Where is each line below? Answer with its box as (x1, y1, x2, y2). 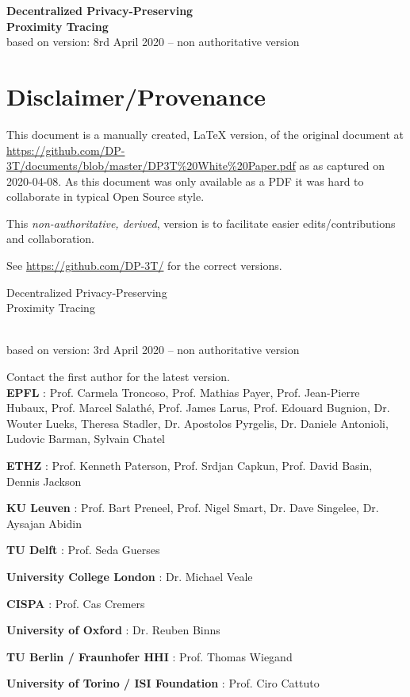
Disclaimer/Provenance (6, 79, 266, 112)
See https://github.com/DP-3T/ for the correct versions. (6, 257, 282, 274)
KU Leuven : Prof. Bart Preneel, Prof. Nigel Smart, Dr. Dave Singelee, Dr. (6, 499, 379, 516)
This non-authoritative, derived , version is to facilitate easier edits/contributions (6, 214, 396, 231)
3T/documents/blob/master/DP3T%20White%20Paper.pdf (6, 157, 296, 174)
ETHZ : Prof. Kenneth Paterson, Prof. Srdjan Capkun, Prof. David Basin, (6, 457, 373, 473)
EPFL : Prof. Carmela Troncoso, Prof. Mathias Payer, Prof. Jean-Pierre (6, 383, 360, 400)
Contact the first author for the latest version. (6, 368, 230, 385)
